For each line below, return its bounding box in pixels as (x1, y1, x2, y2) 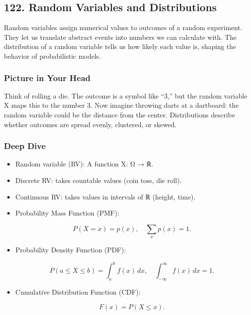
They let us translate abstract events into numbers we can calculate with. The (4, 32, 237, 42)
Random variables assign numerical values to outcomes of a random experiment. (4, 22, 243, 33)
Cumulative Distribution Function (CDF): (15, 287, 141, 297)
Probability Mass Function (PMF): (15, 208, 119, 218)
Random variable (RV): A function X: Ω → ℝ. (15, 159, 153, 169)
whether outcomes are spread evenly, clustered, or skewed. (4, 119, 177, 129)
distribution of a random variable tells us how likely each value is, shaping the (4, 41, 236, 51)
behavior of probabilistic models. (4, 50, 101, 61)
